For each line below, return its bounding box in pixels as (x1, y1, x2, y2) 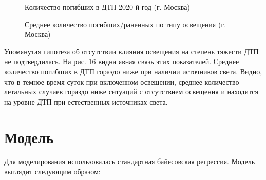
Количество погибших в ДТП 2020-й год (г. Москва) (25, 2, 190, 12)
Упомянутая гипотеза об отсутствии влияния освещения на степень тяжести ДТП (4, 46, 259, 56)
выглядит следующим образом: (4, 166, 101, 177)
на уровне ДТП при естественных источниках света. (4, 96, 168, 107)
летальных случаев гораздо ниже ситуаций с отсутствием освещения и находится (4, 86, 258, 97)
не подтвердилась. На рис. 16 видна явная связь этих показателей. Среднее (4, 56, 239, 67)
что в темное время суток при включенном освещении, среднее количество (4, 76, 239, 87)
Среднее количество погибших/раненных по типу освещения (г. (25, 18, 226, 29)
